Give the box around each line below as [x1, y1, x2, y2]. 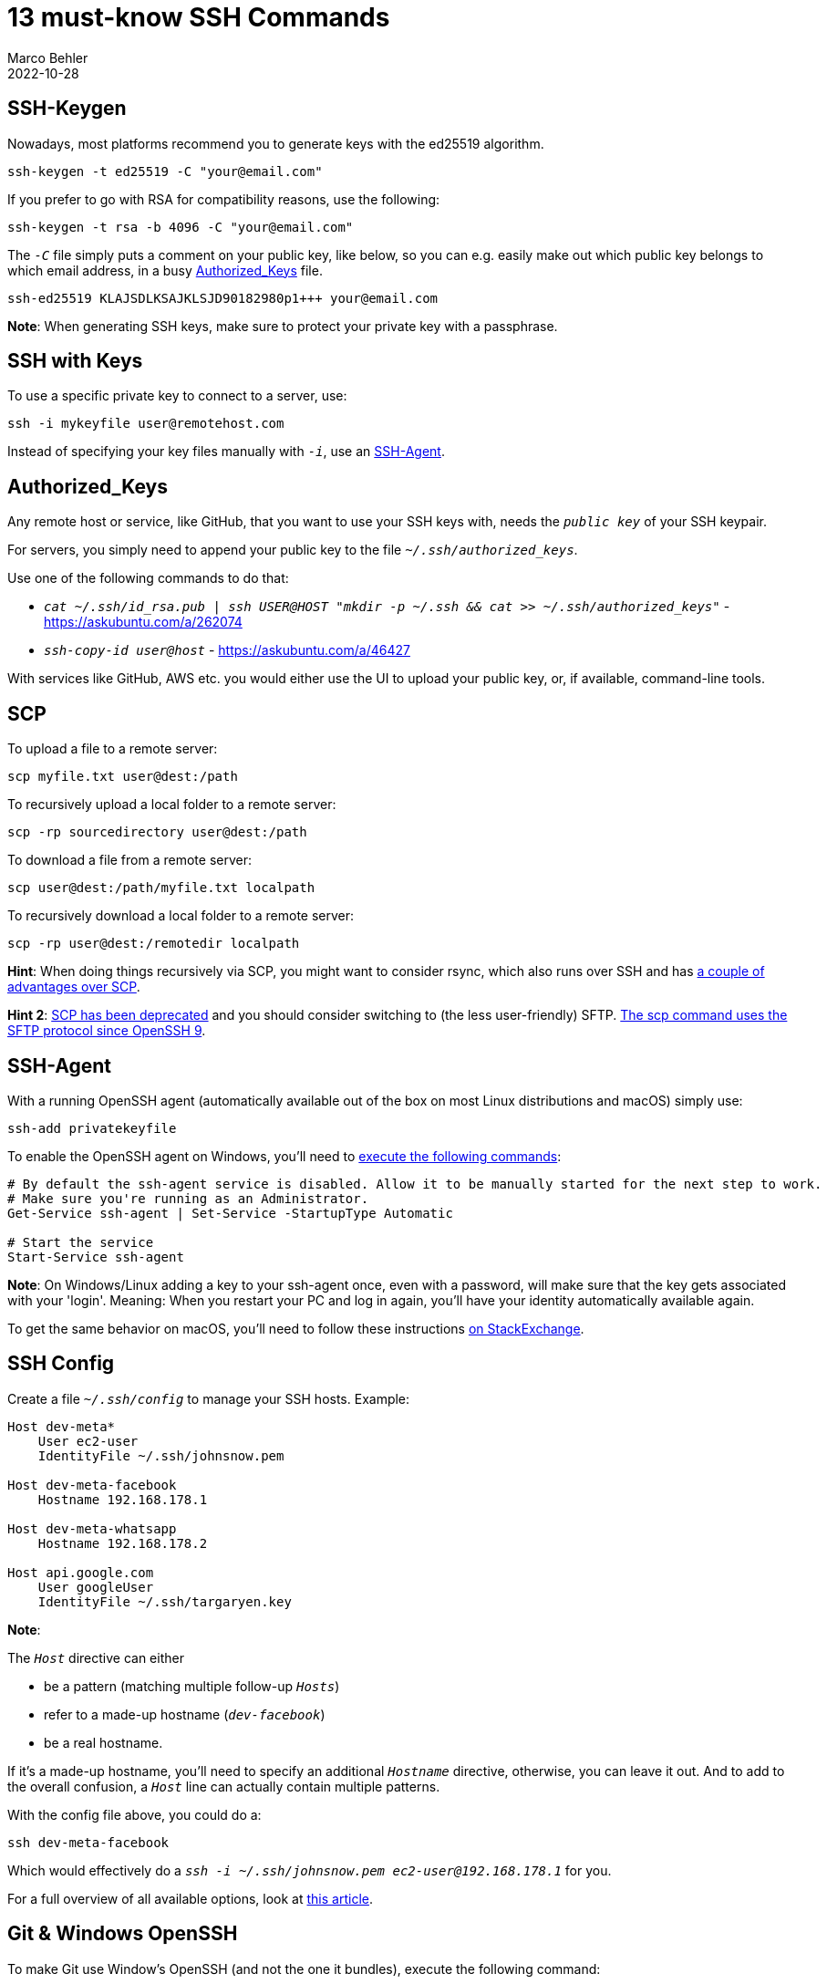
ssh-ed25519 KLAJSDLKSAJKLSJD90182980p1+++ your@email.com [7, 290, 439, 306]
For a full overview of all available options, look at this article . [7, 1890, 373, 1906]
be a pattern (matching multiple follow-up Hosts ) [44, 1678, 340, 1694]
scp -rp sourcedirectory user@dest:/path [7, 825, 307, 840]
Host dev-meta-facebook [7, 1477, 177, 1492]
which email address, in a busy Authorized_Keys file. [7, 262, 323, 278]
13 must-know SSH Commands [7, 2, 390, 33]
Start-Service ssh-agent [7, 1249, 184, 1264]
